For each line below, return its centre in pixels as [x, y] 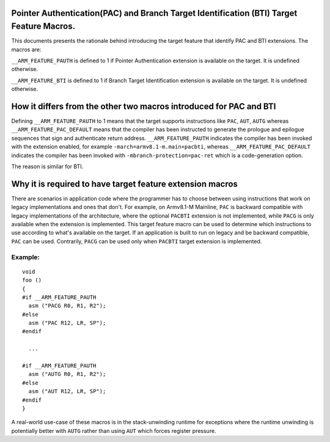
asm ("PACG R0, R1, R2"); [67, 306]
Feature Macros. [43, 27]
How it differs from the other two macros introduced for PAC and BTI [144, 106]
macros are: [26, 50]
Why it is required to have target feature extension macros [125, 184]
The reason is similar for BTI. [47, 166]
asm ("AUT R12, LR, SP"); [67, 392]
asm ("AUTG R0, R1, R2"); [67, 374]
